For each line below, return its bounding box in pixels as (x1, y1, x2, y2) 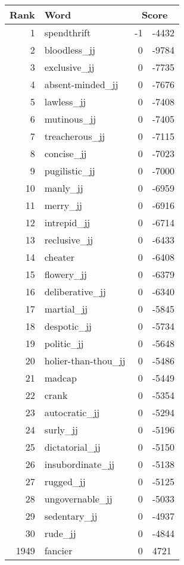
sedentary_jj (44, 509, 98, 523)
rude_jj (44, 526, 76, 540)
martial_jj (44, 302, 88, 316)
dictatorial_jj (44, 440, 101, 454)
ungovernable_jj (44, 492, 113, 505)
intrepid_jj (44, 216, 91, 229)
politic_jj (44, 336, 84, 350)
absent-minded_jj (44, 77, 118, 91)
